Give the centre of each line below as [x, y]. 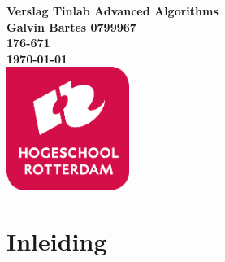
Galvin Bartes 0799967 [71, 26]
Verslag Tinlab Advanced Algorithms [112, 11]
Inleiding [57, 241]
